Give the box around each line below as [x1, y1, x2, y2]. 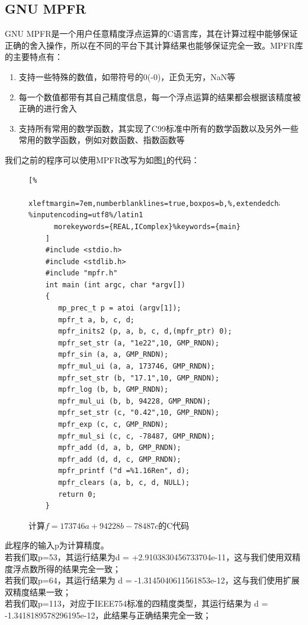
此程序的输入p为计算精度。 [5, 539, 109, 551]
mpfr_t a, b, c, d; [58, 315, 134, 324]
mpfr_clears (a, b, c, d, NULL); [58, 478, 190, 487]
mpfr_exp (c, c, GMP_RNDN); [58, 420, 169, 429]
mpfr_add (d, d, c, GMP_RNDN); [58, 455, 181, 464]
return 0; [58, 490, 97, 499]
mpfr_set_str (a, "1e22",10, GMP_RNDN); [58, 338, 220, 347]
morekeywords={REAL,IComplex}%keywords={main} [53, 222, 240, 231]
